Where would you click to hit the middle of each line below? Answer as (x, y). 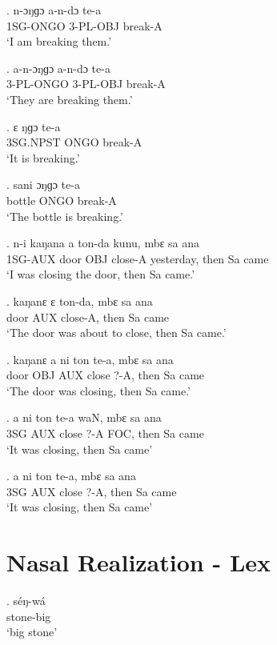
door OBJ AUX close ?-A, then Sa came (106, 375)
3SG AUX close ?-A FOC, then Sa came (105, 433)
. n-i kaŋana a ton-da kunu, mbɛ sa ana (103, 243)
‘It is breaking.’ (43, 157)
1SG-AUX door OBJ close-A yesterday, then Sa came (138, 258)
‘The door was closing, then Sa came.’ (99, 390)
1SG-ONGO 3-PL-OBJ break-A (84, 25)
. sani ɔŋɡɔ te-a (43, 184)
